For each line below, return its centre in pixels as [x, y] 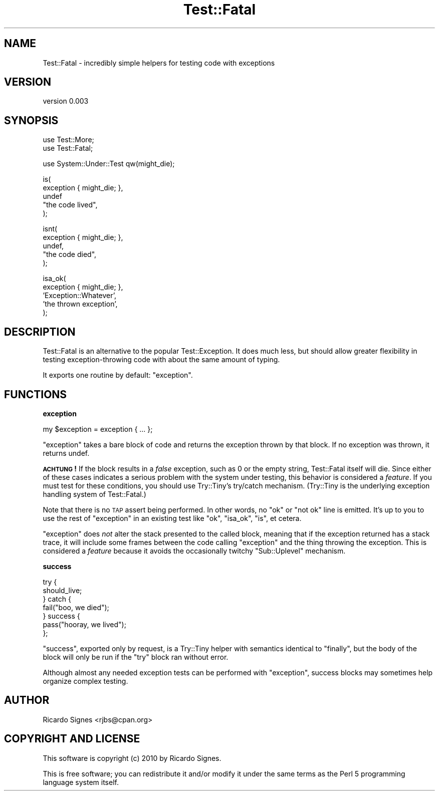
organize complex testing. [85, 681]
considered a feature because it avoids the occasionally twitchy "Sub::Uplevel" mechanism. [194, 551]
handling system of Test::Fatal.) [94, 494]
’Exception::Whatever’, [80, 296]
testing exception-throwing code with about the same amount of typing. [161, 360]
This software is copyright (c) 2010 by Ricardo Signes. [132, 758]
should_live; [62, 590]
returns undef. [66, 453]
